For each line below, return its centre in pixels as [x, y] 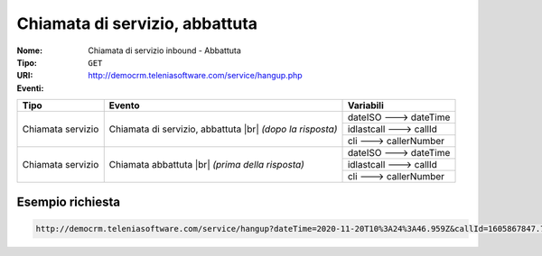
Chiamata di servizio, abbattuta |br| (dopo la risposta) [223, 129]
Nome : [30, 50]
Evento [124, 105]
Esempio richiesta [69, 201]
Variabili [365, 105]
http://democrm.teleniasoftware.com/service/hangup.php [195, 76]
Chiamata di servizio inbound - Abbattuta [164, 50]
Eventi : [30, 88]
